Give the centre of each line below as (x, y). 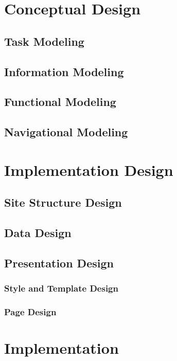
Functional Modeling (60, 102)
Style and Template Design (61, 288)
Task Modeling (44, 41)
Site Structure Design (63, 202)
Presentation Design (59, 263)
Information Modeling (64, 71)
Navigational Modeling (66, 132)
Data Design (38, 233)
